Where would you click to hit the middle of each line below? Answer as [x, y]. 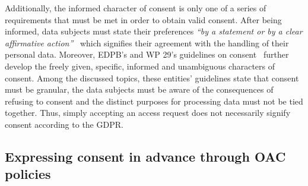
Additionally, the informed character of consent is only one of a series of [136, 8]
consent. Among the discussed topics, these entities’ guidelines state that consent [152, 78]
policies [28, 174]
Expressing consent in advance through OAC [145, 156]
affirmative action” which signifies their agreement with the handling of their [147, 42]
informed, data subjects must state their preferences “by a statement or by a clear [154, 31]
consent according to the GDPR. [64, 124]
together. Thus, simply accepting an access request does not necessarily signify [148, 113]
